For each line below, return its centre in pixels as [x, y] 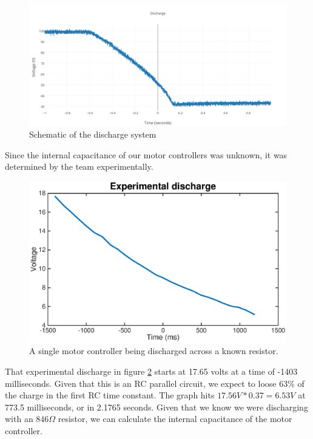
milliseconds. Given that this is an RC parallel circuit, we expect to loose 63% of [155, 383]
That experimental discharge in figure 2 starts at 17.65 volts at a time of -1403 [151, 371]
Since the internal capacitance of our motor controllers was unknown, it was [146, 154]
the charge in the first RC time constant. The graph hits [110, 395]
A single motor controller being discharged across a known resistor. [154, 351]
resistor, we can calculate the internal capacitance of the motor [175, 419]
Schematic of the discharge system [93, 134]
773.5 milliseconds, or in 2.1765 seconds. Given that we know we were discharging [156, 407]
